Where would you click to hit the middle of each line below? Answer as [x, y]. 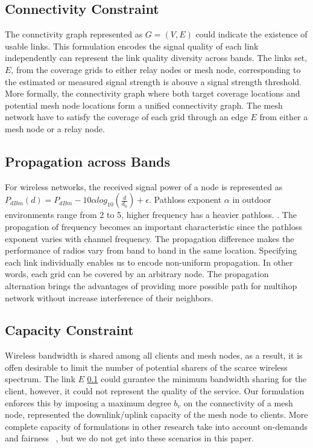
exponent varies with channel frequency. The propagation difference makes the [150, 238]
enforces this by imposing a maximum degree [88, 402]
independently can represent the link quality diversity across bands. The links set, [156, 58]
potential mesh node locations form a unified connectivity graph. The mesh [144, 105]
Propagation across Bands [88, 161]
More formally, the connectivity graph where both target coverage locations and [153, 93]
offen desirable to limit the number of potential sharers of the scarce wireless [146, 367]
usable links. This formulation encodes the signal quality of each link [132, 46]
